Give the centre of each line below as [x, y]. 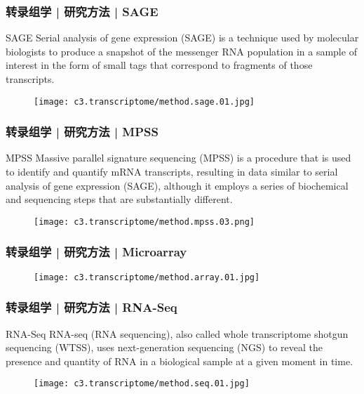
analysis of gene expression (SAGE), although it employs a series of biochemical [177, 185]
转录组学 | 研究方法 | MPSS [82, 132]
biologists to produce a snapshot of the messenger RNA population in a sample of [181, 51]
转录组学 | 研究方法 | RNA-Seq [92, 307]
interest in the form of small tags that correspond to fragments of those [159, 65]
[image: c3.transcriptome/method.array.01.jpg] [147, 277]
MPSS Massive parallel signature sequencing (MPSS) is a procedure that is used [178, 158]
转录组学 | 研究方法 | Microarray [96, 252]
